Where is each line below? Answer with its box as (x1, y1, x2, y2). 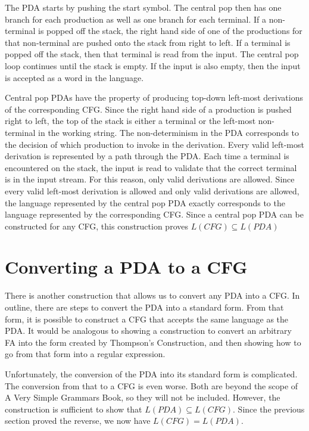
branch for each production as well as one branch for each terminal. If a (5, 13, 267, 25)
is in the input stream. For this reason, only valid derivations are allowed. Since (5, 173, 295, 185)
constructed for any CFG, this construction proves (5, 219, 188, 232)
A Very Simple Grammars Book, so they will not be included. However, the (5, 391, 280, 404)
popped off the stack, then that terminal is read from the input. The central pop (5, 48, 299, 60)
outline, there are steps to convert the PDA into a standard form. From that (5, 301, 284, 313)
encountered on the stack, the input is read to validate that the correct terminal (5, 161, 297, 173)
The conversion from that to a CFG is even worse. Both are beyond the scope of (5, 379, 298, 392)
